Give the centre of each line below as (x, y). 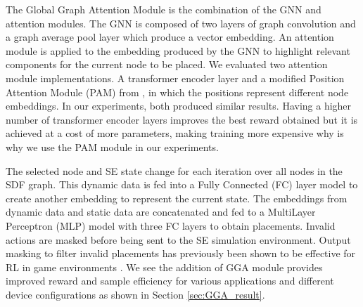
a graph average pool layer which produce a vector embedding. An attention (170, 37)
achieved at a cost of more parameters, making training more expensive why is (175, 133)
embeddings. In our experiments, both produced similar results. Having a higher (179, 106)
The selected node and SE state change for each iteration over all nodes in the (174, 170)
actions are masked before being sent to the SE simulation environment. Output (178, 239)
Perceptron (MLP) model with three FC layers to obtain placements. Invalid (171, 225)
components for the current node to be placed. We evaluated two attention (167, 64)
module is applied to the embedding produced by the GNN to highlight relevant (178, 50)
